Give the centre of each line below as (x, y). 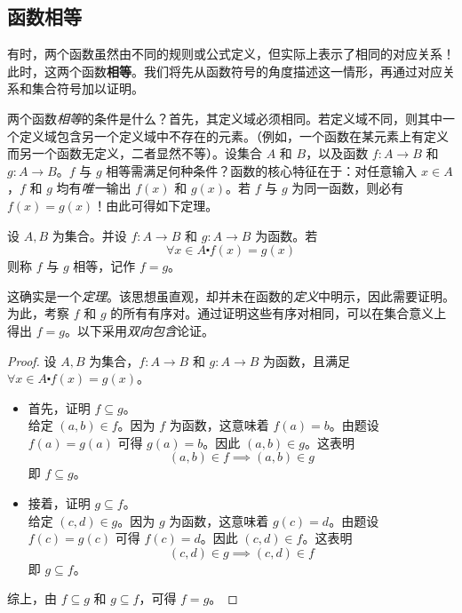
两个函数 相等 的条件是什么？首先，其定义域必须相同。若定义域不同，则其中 (225, 118)
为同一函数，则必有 (348, 188)
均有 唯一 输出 (94, 188)
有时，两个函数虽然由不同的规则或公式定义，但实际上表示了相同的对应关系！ (231, 54)
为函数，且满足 (307, 360)
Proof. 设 (32, 360)
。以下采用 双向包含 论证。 (139, 330)
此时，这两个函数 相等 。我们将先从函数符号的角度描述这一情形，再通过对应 (225, 71)
